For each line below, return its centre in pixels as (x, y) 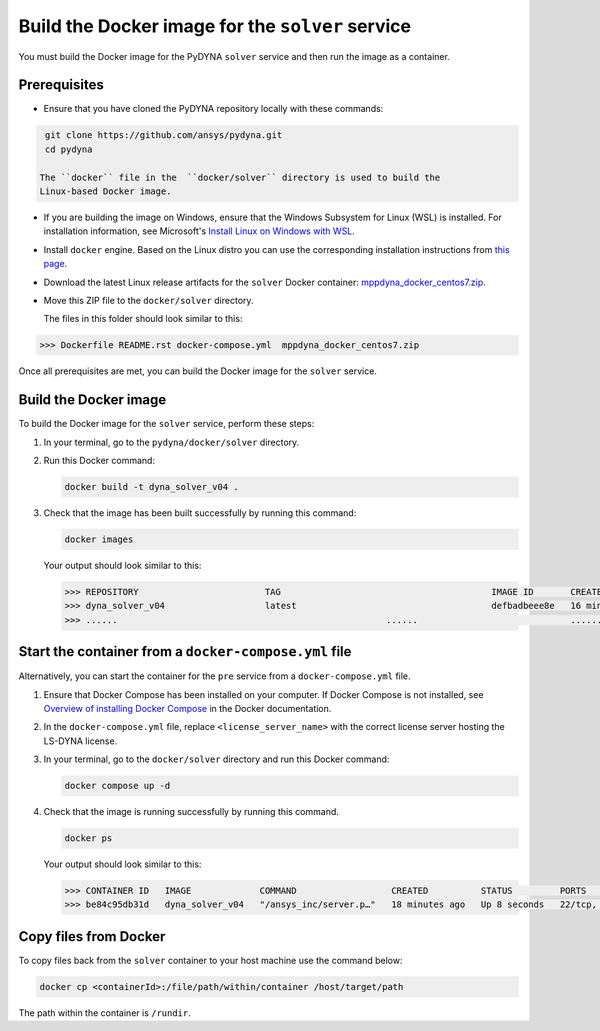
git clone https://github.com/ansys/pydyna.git (164, 135)
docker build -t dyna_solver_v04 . (151, 486)
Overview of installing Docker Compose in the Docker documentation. (187, 708)
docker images (99, 539)
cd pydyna (69, 149)
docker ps (88, 838)
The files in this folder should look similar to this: (143, 319)
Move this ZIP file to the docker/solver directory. (148, 300)
